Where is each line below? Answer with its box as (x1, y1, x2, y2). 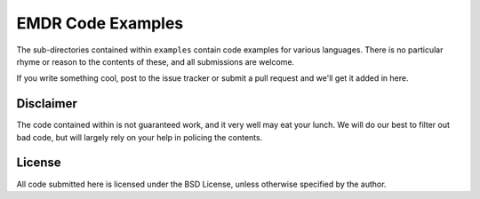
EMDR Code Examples (16, 13, 184, 33)
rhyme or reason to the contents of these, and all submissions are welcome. (16, 56, 295, 67)
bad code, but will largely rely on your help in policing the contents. (16, 131, 263, 142)
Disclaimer (16, 96, 77, 111)
